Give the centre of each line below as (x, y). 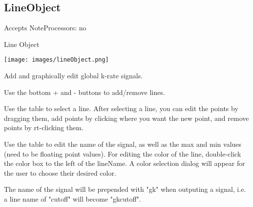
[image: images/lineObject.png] (56, 60)
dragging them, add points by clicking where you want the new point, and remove (126, 118)
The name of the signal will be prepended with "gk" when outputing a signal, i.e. (125, 189)
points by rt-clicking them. (44, 127)
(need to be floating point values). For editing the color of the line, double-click (123, 153)
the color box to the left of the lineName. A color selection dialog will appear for (125, 163)
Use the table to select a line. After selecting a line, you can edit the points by (121, 108)
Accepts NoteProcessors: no (45, 28)
